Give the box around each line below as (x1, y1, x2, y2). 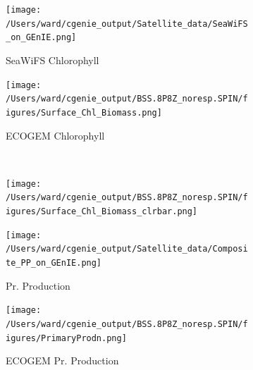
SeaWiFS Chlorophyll (6, 52, 99, 67)
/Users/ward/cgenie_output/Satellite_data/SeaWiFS (6, 18, 248, 29)
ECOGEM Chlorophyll (6, 128, 105, 142)
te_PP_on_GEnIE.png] (6, 258, 102, 268)
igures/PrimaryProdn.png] (6, 333, 127, 343)
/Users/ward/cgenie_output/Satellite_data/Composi (6, 244, 248, 254)
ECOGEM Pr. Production (6, 353, 119, 368)
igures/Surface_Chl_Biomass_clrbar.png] (6, 206, 198, 217)
